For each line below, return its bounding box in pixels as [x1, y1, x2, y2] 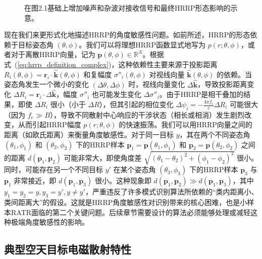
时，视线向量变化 [128, 79, 185, 89]
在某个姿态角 [113, 164, 156, 175]
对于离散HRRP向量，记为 [11, 49, 95, 60]
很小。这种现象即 [94, 175, 151, 186]
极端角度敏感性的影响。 [11, 217, 89, 227]
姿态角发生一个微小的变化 [4, 79, 89, 89]
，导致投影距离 [197, 79, 247, 89]
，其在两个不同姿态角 [179, 129, 250, 139]
